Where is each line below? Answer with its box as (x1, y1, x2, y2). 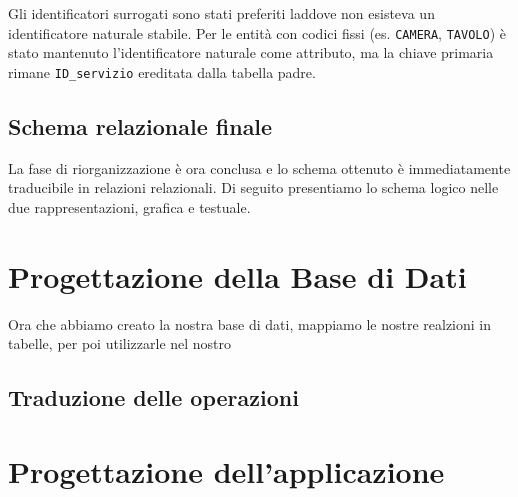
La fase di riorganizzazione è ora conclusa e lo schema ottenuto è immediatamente (8, 157, 511, 178)
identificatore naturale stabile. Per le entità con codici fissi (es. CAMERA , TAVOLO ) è (8, 22, 506, 43)
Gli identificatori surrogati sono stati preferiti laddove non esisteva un (8, 3, 435, 23)
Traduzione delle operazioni (8, 382, 299, 413)
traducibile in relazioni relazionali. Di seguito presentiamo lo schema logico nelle (8, 177, 499, 198)
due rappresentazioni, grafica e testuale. (8, 196, 251, 217)
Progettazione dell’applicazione (8, 450, 445, 491)
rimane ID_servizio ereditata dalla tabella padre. (8, 61, 316, 82)
